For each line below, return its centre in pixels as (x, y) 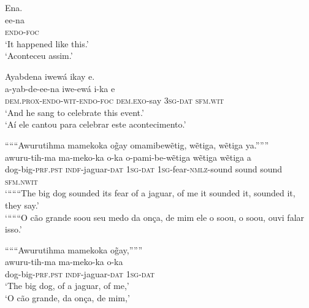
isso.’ (13, 229)
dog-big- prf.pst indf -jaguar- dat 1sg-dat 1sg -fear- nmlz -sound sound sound (144, 169)
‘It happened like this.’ (47, 43)
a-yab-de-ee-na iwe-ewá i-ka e (60, 88)
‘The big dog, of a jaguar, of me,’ (67, 286)
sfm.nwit (21, 181)
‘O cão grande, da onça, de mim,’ (67, 298)
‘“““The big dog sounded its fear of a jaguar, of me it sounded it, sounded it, (150, 193)
